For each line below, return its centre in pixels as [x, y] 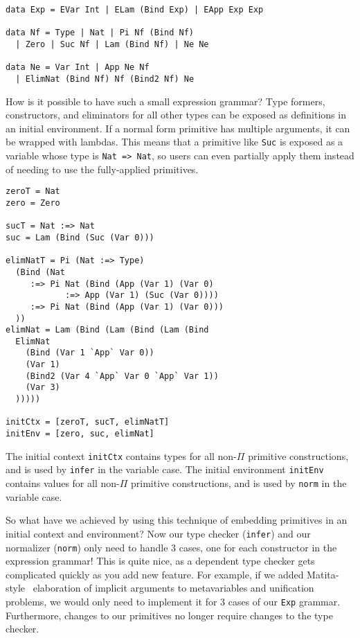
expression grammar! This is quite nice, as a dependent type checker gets [160, 561]
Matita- [323, 574]
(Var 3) [43, 388]
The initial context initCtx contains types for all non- [121, 455]
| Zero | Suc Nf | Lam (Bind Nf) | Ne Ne [112, 44]
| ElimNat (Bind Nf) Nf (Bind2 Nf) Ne [105, 79]
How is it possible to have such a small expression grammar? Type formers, [165, 101]
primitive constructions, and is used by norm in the [239, 483]
